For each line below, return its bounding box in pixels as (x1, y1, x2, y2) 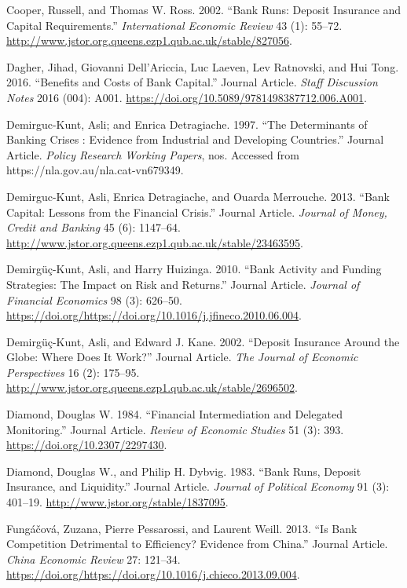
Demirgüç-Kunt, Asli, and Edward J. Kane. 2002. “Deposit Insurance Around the (6, 333, 400, 349)
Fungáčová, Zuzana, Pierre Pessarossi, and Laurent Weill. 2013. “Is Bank (6, 520, 357, 536)
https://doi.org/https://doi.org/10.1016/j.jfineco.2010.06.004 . (6, 307, 302, 323)
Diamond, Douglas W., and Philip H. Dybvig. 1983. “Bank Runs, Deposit (6, 462, 361, 479)
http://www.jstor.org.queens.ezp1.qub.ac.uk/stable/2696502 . (6, 379, 298, 396)
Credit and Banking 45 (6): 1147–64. (6, 219, 181, 236)
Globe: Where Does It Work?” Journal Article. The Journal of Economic (6, 349, 358, 365)
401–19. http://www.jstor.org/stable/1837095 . (6, 494, 229, 510)
